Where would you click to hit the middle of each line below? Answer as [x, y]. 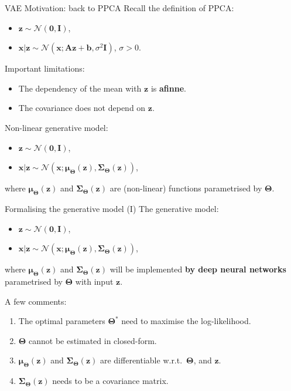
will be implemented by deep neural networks [198, 269]
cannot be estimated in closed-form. [93, 340]
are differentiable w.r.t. [141, 360]
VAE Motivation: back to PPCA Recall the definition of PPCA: [119, 8]
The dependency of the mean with [80, 88]
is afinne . [168, 88]
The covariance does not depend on [82, 108]
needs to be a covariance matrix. [110, 381]
